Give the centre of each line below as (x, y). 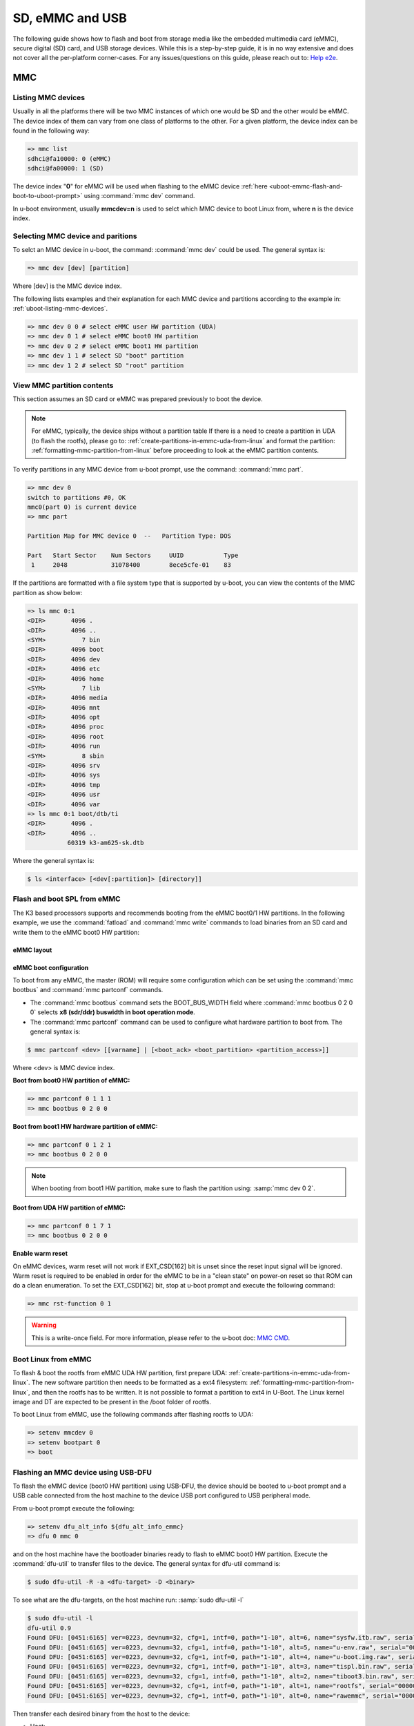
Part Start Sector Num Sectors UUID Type (133, 555)
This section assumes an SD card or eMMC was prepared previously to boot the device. (138, 399)
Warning (44, 1325)
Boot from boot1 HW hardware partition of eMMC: (85, 1126)
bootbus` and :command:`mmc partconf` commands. (88, 990)
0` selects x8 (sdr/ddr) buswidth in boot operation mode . (113, 1012)
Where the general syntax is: (53, 861)
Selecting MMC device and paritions (75, 236)
